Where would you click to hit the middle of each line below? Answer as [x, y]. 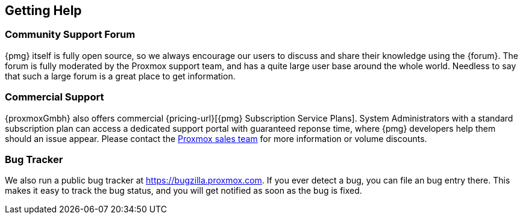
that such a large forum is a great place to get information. [120, 76]
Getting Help [43, 11]
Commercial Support [55, 97]
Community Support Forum [70, 35]
